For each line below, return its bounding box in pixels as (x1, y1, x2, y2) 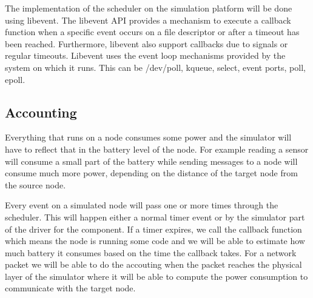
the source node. (5, 178, 66, 191)
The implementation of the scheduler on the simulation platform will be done (5, 2, 292, 14)
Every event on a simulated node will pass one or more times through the (5, 199, 278, 211)
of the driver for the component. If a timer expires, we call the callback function (5, 222, 302, 235)
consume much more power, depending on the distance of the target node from (5, 167, 298, 179)
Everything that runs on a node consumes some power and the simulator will (5, 131, 292, 144)
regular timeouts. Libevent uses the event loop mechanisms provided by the (5, 49, 286, 62)
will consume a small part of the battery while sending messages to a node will (5, 154, 298, 167)
